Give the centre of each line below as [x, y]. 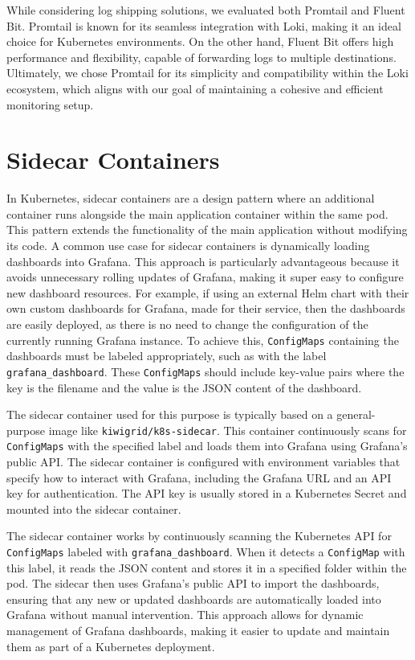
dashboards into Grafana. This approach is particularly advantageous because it [203, 261]
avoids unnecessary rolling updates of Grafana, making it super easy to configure [205, 277]
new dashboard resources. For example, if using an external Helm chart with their [208, 292]
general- [356, 414]
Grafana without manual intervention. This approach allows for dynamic [185, 615]
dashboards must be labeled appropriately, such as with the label [167, 356]
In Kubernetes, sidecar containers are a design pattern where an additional [191, 198]
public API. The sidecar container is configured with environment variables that [203, 462]
